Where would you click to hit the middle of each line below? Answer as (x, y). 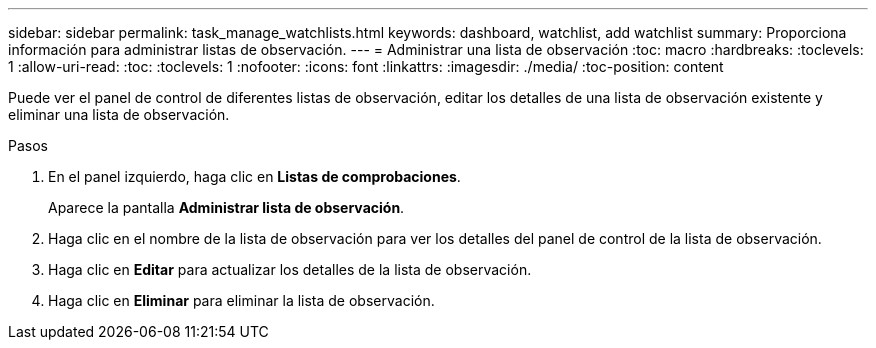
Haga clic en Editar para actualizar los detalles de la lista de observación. (290, 269)
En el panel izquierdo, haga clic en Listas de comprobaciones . (254, 176)
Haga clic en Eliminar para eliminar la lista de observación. (241, 300)
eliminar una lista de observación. (119, 114)
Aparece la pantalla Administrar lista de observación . (226, 207)
